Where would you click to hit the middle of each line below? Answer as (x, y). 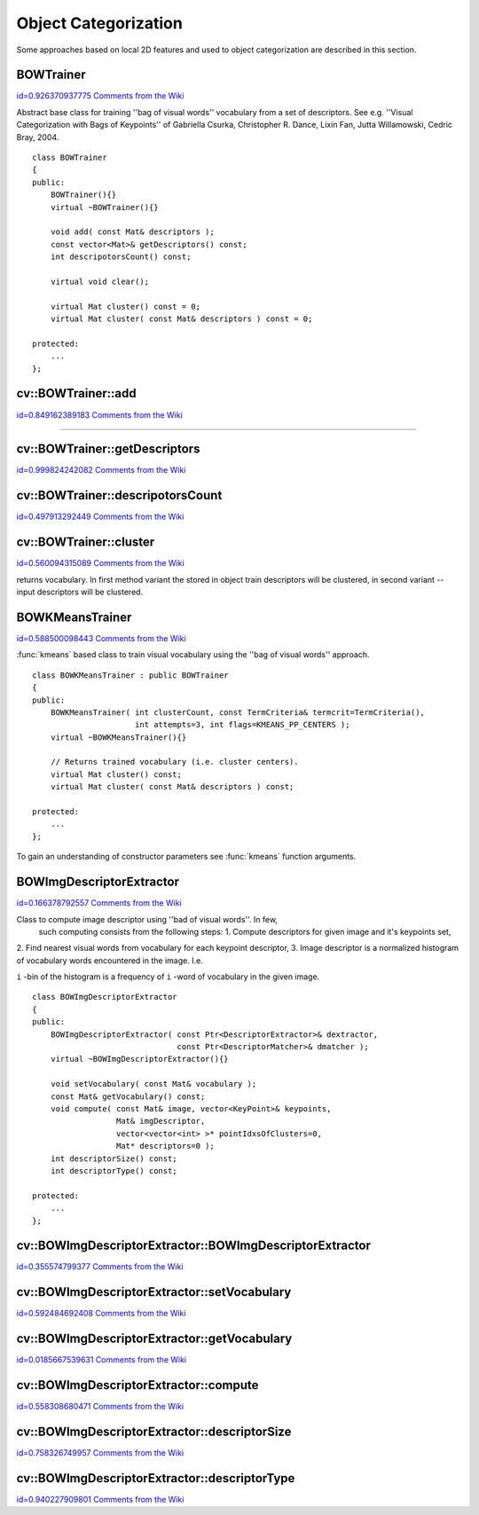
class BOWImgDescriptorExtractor (105, 997)
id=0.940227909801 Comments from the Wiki (100, 1499)
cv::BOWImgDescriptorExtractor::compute (137, 1385)
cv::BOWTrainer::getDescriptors (108, 449)
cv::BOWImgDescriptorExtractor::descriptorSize (154, 1431)
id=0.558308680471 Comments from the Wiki (100, 1407)
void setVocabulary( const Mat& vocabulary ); (153, 1084)
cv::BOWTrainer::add (76, 393)
